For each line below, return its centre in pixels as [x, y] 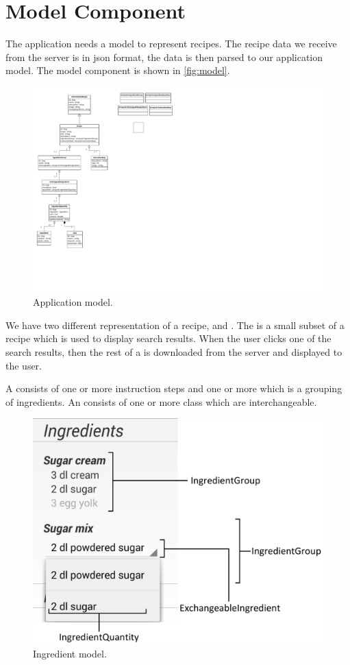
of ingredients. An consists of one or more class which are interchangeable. [161, 401]
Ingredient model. [70, 653]
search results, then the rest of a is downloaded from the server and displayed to [174, 352]
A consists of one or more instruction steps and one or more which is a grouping [174, 388]
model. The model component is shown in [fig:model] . [118, 70]
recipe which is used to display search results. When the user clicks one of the [168, 338]
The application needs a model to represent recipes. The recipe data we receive [171, 44]
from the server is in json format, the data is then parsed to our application [164, 57]
